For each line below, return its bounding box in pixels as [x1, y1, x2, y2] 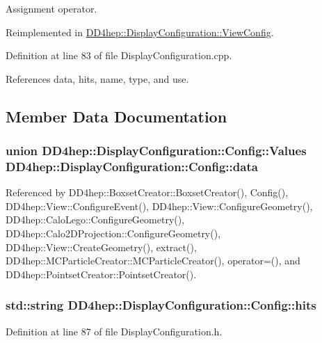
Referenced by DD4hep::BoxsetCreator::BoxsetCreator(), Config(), [6, 185, 289, 200]
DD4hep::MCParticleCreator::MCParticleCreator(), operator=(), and [6, 253, 300, 268]
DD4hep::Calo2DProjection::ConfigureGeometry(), [6, 226, 221, 241]
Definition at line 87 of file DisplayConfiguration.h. [6, 324, 223, 338]
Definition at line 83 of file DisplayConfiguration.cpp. [6, 48, 232, 63]
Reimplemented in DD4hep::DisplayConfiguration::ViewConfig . [6, 24, 274, 39]
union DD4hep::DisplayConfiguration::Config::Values [6, 142, 307, 159]
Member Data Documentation [6, 105, 227, 127]
